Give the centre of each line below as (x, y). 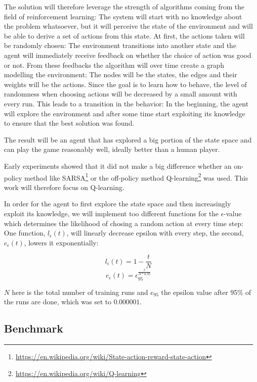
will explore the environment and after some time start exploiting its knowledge (125, 113)
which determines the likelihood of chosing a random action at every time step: (124, 223)
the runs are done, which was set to (58, 302)
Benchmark (34, 328)
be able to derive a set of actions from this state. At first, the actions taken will (125, 35)
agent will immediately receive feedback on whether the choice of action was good (128, 55)
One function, (25, 233)
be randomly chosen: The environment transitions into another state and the (120, 45)
